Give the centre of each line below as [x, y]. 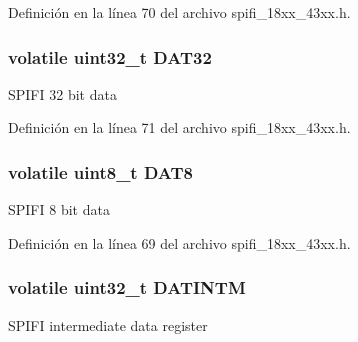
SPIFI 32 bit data [62, 93]
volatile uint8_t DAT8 [100, 171]
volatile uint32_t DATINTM [127, 287]
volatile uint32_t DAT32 [110, 56]
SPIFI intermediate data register [108, 324]
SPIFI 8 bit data [59, 209]
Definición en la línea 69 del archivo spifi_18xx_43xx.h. [179, 242]
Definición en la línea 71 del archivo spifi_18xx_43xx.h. [179, 127]
